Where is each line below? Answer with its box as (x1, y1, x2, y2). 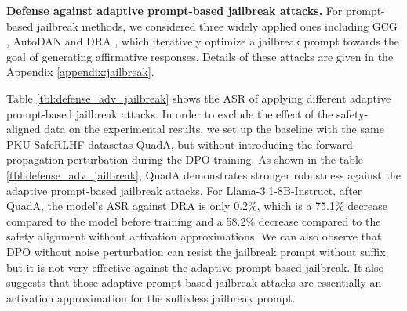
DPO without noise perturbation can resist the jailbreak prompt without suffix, (6, 243, 389, 259)
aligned (6, 121, 41, 137)
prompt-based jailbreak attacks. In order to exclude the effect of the (6, 105, 333, 121)
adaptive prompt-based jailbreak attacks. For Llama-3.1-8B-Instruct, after (6, 182, 362, 198)
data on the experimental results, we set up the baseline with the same (44, 121, 384, 137)
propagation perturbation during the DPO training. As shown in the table (6, 151, 364, 168)
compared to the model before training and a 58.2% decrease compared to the (6, 212, 381, 229)
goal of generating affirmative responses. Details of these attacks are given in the (6, 48, 394, 64)
